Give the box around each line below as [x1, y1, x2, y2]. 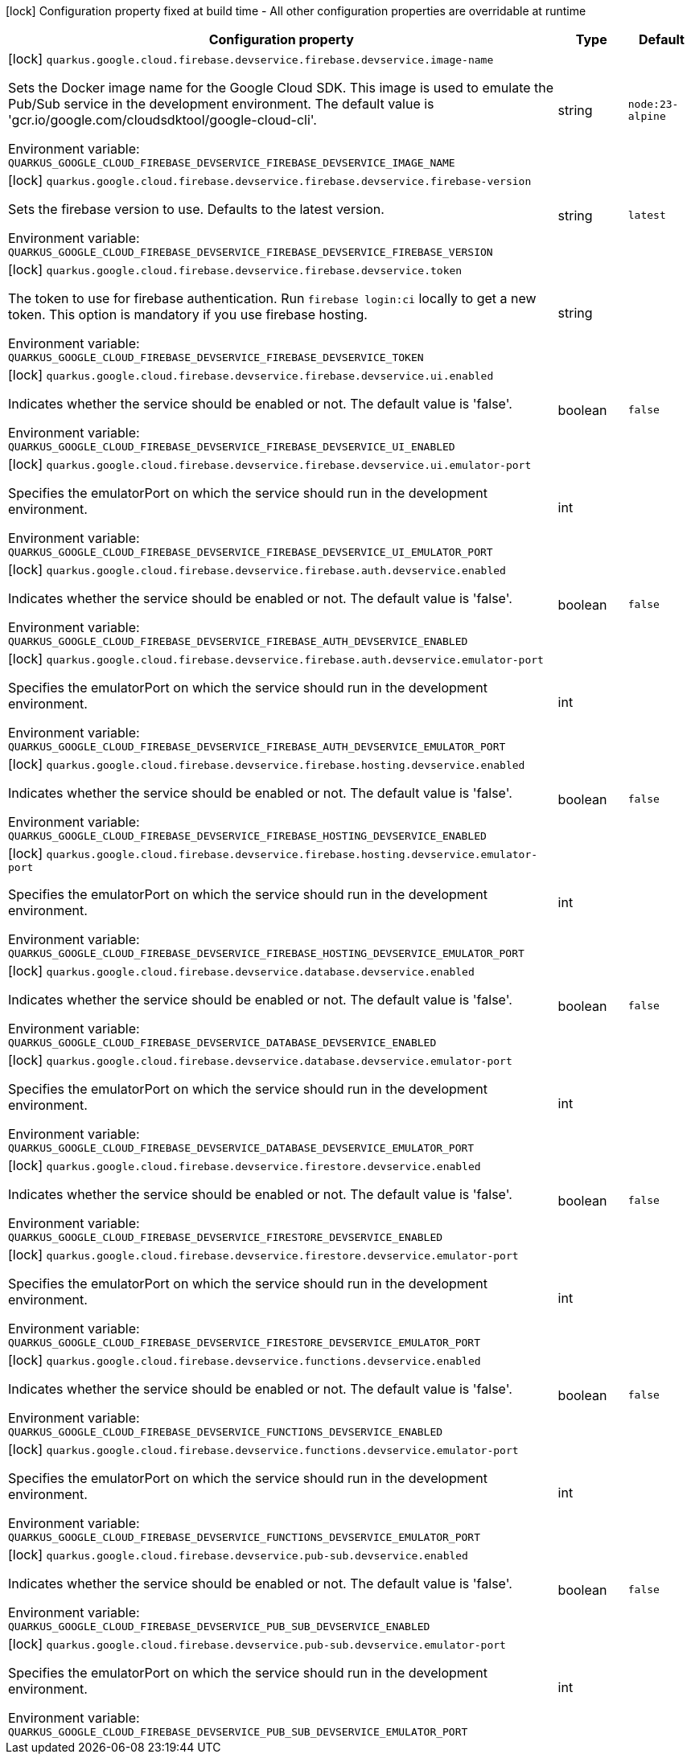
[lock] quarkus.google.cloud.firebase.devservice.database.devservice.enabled [8, 963, 475, 979]
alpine [627, 109, 666, 122]
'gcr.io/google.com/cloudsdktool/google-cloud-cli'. [8, 112, 317, 128]
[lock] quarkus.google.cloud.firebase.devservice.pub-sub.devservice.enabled [8, 1547, 468, 1563]
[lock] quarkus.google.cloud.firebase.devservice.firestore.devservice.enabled [8, 1157, 481, 1173]
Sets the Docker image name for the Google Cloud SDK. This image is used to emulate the [8, 80, 554, 96]
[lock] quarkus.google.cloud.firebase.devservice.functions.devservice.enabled [8, 1352, 481, 1368]
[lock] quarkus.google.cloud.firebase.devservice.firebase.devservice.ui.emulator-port [8, 456, 532, 472]
